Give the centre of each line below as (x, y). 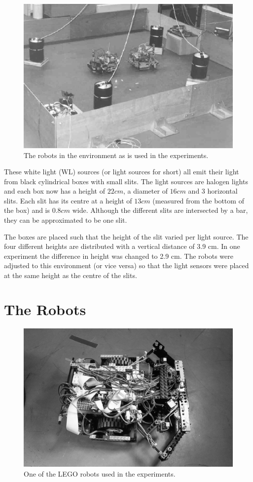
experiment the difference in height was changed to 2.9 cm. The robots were (119, 256)
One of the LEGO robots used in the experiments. (100, 473)
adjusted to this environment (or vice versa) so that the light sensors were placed (126, 265)
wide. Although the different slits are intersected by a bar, (160, 210)
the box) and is (27, 210)
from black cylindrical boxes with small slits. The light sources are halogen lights (126, 181)
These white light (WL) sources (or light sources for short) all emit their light (122, 172)
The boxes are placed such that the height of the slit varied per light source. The (126, 236)
